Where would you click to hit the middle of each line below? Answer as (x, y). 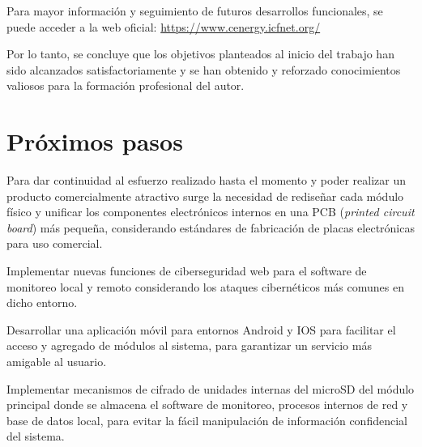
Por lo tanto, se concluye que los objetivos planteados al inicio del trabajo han (200, 54)
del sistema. (36, 436)
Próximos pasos (95, 141)
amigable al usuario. (57, 362)
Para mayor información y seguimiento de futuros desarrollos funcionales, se (195, 11)
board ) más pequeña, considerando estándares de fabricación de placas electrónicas (211, 227)
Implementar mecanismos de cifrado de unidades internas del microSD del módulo (211, 388)
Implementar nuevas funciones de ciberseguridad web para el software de (187, 271)
